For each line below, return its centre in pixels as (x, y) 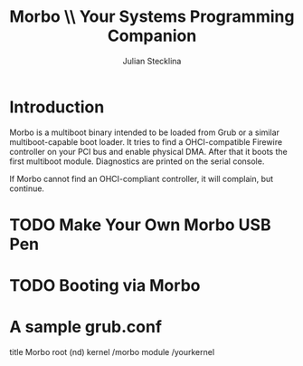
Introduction (57, 107)
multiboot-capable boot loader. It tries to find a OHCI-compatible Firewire (146, 141)
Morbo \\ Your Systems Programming (152, 17)
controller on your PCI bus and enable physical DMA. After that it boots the (148, 151)
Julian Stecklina (152, 61)
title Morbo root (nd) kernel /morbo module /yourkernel (112, 352)
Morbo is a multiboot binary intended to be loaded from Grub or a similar (145, 132)
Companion (152, 36)
